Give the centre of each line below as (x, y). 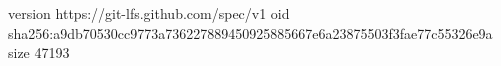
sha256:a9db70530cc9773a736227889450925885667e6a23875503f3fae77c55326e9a (250, 32)
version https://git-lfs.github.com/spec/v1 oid (149, 13)
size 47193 (39, 52)
